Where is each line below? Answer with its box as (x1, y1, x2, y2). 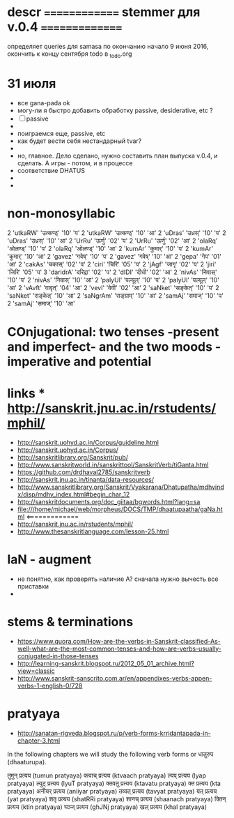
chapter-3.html (17, 736, 61, 745)
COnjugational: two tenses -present (7, 324, 219, 340)
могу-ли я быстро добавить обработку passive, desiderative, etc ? (17, 106, 214, 114)
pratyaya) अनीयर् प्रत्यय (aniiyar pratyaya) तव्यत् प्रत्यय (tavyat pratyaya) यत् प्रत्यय (7, 787, 217, 795)
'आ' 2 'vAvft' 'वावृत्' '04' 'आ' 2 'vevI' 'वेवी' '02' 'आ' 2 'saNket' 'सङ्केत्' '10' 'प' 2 (7, 283, 219, 291)
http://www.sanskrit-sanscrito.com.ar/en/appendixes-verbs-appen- (17, 674, 212, 682)
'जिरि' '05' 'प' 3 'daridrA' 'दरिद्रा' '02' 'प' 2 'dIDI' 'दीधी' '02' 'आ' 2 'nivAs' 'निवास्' (7, 268, 217, 276)
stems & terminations (7, 614, 134, 630)
